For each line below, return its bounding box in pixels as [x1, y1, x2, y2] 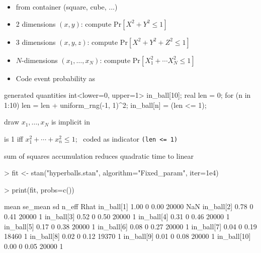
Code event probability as [16, 73, 96, 83]
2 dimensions [16, 18, 56, 29]
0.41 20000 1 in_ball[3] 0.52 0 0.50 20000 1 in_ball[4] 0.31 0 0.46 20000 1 [4, 211, 230, 221]
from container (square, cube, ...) [16, 2, 118, 12]
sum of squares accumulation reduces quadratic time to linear [4, 150, 194, 161]
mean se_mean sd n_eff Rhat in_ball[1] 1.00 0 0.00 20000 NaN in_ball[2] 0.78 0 [4, 201, 253, 212]
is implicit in [51, 116, 90, 127]
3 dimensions [16, 36, 56, 47]
